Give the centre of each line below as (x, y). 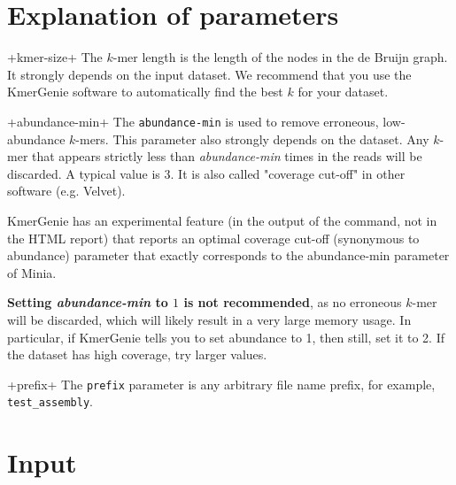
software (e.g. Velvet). (66, 191)
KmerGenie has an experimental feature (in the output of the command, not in (222, 220)
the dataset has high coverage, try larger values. (137, 354)
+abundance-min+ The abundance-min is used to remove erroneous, (193, 121)
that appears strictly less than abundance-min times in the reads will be (227, 156)
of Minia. (32, 272)
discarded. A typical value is (84, 173)
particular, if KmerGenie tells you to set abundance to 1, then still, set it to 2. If (226, 337)
